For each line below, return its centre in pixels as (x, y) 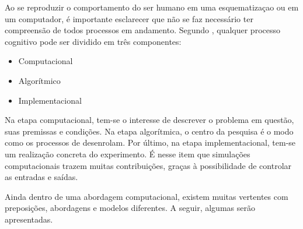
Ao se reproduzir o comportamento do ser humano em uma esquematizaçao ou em (152, 7)
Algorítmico (39, 80)
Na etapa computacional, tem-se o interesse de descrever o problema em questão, (149, 120)
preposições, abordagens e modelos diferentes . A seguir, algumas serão (130, 208)
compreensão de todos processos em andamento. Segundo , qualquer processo (142, 30)
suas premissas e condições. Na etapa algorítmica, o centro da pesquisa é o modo (149, 131)
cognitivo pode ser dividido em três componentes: (93, 41)
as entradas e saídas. (41, 177)
